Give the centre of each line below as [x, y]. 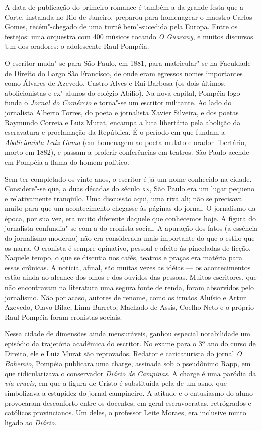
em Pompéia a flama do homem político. [67, 161]
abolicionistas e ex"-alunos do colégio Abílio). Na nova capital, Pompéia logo [122, 92]
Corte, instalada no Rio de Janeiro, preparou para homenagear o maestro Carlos [128, 16]
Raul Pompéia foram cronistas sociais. [63, 316]
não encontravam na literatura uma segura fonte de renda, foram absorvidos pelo [129, 287]
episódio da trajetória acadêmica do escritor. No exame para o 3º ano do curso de [130, 343]
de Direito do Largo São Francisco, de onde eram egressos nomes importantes [124, 73]
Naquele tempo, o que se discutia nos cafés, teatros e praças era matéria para [124, 258]
